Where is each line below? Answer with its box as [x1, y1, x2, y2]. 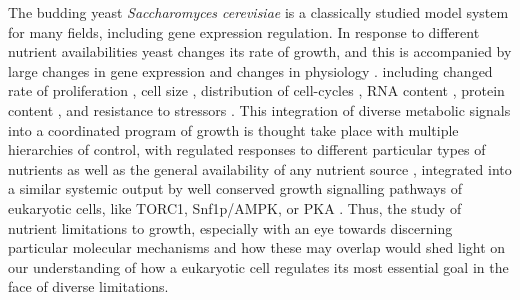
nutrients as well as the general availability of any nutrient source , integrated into [8, 158, 512, 179]
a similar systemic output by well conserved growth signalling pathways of [8, 178, 463, 199]
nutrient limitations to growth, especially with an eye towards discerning [8, 217, 453, 238]
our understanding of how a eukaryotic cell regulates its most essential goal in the [8, 256, 509, 277]
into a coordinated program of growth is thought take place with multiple [8, 119, 459, 140]
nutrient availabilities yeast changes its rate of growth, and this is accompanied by [8, 41, 512, 62]
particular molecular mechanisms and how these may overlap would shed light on [8, 237, 506, 258]
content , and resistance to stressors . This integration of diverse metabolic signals [8, 99, 511, 120]
